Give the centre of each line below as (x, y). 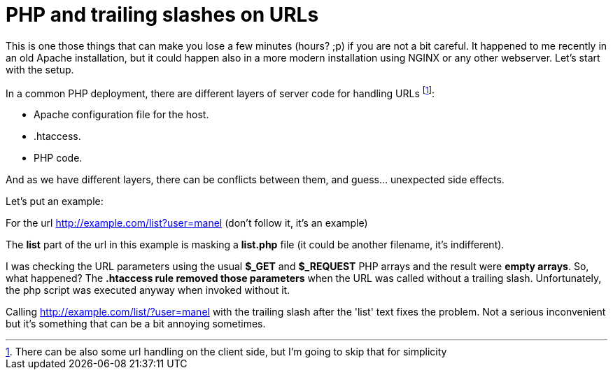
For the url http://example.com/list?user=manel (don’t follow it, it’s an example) (187, 223)
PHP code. (58, 158)
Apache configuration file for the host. (121, 115)
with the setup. (40, 69)
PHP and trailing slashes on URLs (162, 15)
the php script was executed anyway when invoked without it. (148, 290)
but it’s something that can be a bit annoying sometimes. (136, 324)
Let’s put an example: (55, 201)
